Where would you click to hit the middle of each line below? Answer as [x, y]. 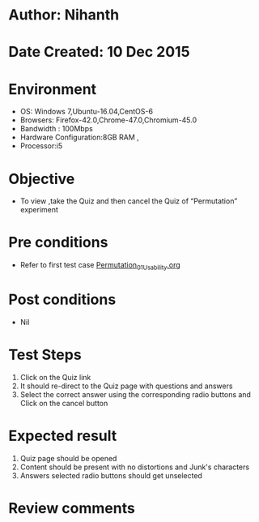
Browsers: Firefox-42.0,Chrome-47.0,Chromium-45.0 [108, 120]
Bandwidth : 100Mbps [56, 129]
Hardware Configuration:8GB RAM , [79, 137]
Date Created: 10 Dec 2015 [99, 52]
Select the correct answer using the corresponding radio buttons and [135, 394]
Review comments [72, 508]
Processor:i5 [41, 146]
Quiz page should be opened [68, 458]
